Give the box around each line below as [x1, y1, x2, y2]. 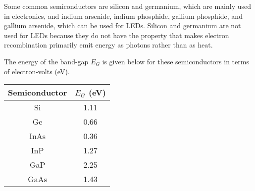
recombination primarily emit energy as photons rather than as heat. [4, 40, 213, 50]
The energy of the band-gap [4, 56, 89, 66]
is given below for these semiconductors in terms [102, 56, 249, 66]
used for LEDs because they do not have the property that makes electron [4, 30, 229, 40]
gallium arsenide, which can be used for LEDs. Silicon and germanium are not [4, 20, 241, 31]
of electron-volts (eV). [4, 66, 70, 76]
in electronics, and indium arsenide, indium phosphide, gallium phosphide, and [4, 10, 243, 21]
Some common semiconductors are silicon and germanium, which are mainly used [4, 1, 251, 11]
